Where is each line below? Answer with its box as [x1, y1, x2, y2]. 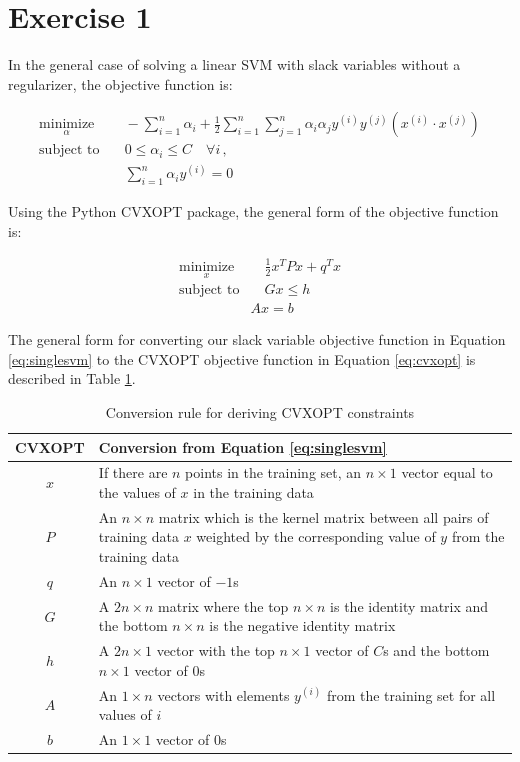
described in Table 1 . [8, 368, 136, 389]
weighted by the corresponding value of [196, 526, 436, 547]
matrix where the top [158, 595, 289, 616]
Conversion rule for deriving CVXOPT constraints [105, 401, 415, 422]
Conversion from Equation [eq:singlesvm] [98, 436, 387, 457]
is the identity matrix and [330, 595, 489, 616]
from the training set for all [326, 684, 496, 705]
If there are [98, 462, 168, 483]
